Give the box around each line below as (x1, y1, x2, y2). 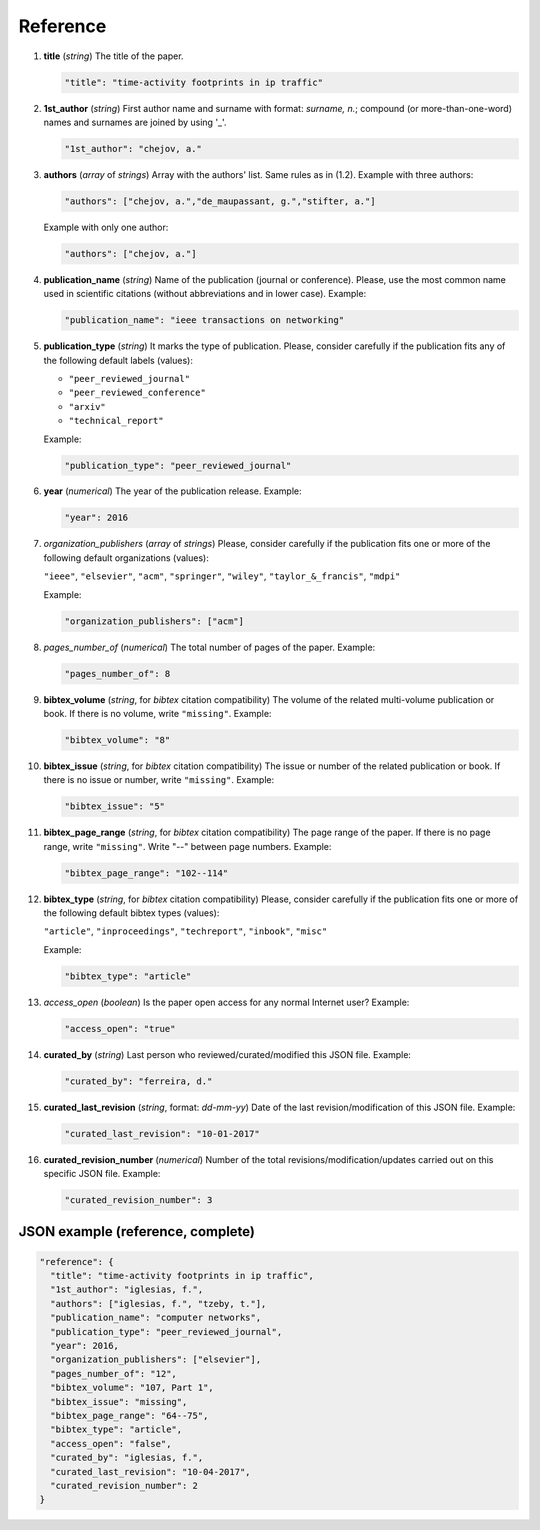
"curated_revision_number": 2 (50, 1480, 199, 1491)
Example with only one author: (43, 221, 169, 233)
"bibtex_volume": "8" (64, 734, 171, 745)
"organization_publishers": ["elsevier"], (50, 1354, 262, 1365)
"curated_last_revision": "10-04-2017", (50, 1466, 251, 1477)
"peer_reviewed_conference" (68, 387, 207, 399)
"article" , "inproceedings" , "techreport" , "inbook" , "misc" (43, 925, 328, 937)
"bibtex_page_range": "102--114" (64, 867, 229, 879)
